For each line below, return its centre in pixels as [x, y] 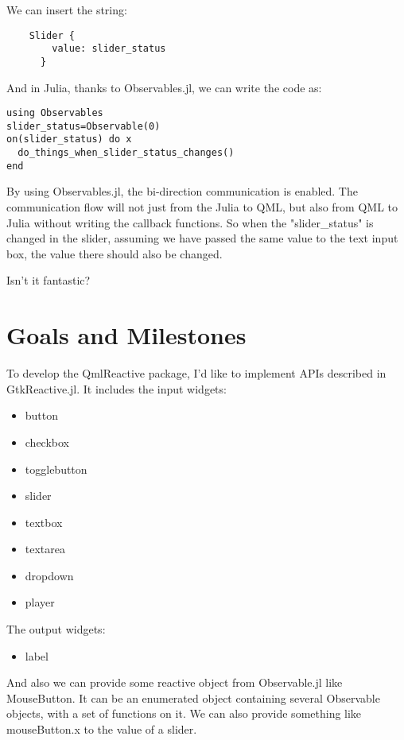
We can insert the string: [67, 10]
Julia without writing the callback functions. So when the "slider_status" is [190, 222]
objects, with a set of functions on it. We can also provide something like [184, 713]
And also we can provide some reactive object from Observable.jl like [175, 682]
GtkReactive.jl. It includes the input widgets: [117, 388]
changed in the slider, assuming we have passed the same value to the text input [202, 238]
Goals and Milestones [126, 335]
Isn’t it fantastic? [49, 280]
